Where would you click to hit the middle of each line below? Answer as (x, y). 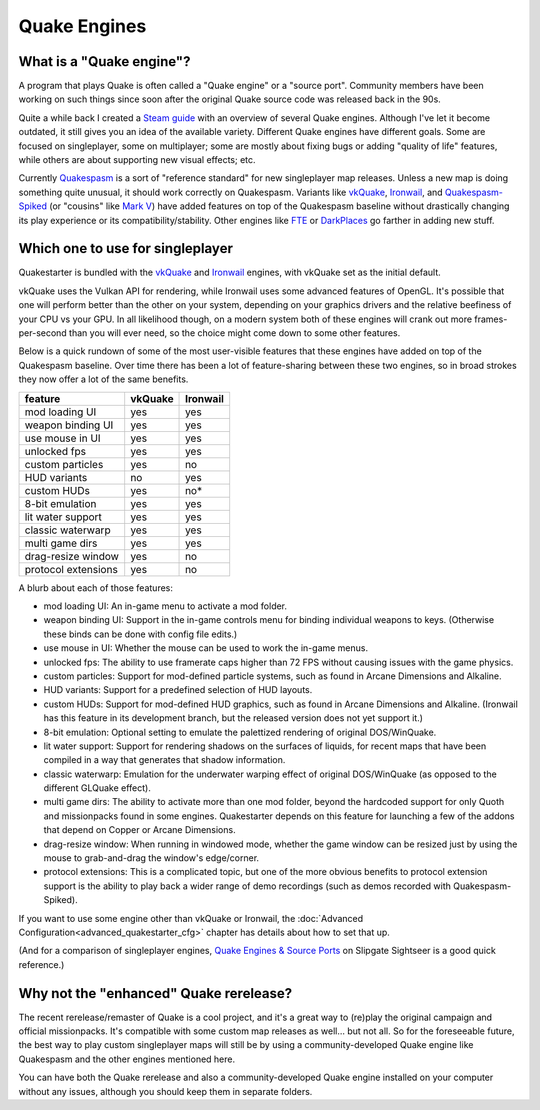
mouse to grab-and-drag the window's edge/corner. (151, 858)
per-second (42, 333)
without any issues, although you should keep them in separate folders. (165, 1091)
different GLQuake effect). (97, 788)
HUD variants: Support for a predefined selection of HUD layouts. (178, 690)
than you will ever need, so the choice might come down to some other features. (234, 333)
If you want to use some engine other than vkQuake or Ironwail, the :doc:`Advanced (191, 918)
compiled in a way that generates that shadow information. (164, 760)
